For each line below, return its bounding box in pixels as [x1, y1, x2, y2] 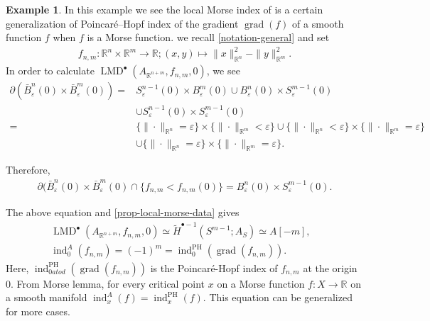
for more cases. [6, 303, 70, 318]
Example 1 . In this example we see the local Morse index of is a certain [6, 2, 323, 16]
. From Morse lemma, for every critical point [11, 276, 205, 291]
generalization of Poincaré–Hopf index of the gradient [6, 16, 239, 30]
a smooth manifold [6, 290, 87, 305]
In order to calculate [6, 63, 95, 78]
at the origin [303, 260, 358, 275]
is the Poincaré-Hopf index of [150, 260, 278, 275]
